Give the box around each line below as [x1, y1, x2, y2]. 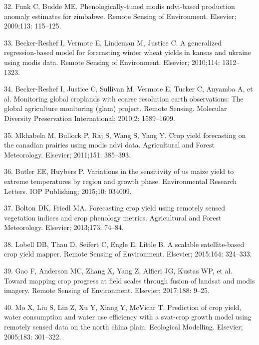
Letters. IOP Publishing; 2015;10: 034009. [4, 185, 132, 196]
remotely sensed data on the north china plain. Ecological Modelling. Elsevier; [4, 321, 243, 332]
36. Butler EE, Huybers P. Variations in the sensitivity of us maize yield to [4, 166, 234, 176]
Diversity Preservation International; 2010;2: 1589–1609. [4, 112, 175, 123]
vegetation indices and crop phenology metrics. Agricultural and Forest [4, 212, 222, 222]
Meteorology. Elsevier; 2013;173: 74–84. [4, 222, 124, 232]
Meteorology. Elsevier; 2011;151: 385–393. [4, 149, 131, 159]
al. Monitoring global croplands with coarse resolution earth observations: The [4, 93, 244, 103]
